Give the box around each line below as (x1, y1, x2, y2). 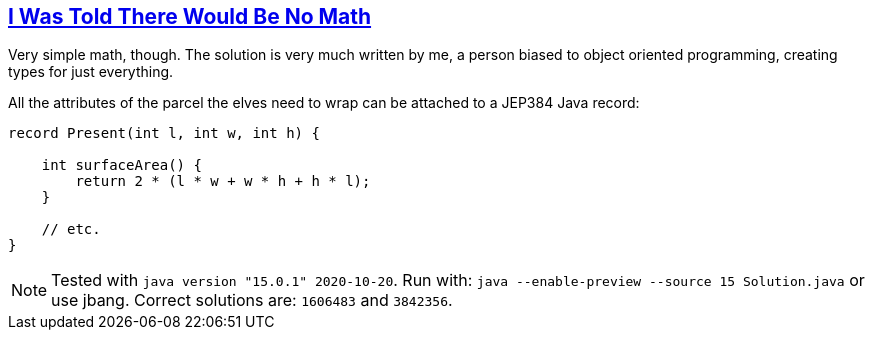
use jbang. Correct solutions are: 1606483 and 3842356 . (51, 290, 453, 311)
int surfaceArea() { (41, 157, 202, 174)
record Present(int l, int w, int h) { (8, 125, 320, 142)
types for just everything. (8, 63, 174, 81)
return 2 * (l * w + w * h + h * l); (75, 173, 371, 190)
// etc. (41, 221, 101, 238)
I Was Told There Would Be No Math (8, 4, 372, 29)
